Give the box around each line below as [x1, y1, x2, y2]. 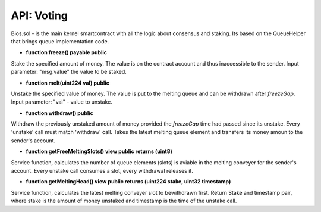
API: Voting [11, 9, 68, 22]
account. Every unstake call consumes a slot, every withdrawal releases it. [11, 167, 193, 174]
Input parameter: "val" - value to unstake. [11, 98, 113, 105]
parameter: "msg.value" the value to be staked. [11, 68, 127, 76]
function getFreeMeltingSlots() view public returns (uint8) [26, 148, 172, 155]
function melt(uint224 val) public [26, 79, 110, 86]
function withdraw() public [26, 109, 93, 116]
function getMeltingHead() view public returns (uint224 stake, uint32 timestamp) [26, 178, 231, 185]
